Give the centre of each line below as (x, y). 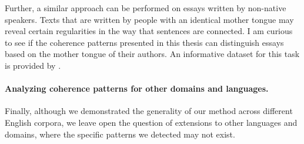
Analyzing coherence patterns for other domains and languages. (137, 88)
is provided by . (33, 65)
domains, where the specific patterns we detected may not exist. (120, 134)
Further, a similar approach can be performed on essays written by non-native (146, 8)
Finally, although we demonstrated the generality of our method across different (149, 111)
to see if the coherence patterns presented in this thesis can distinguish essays (144, 42)
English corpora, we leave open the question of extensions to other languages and (151, 122)
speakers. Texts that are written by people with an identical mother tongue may (149, 19)
